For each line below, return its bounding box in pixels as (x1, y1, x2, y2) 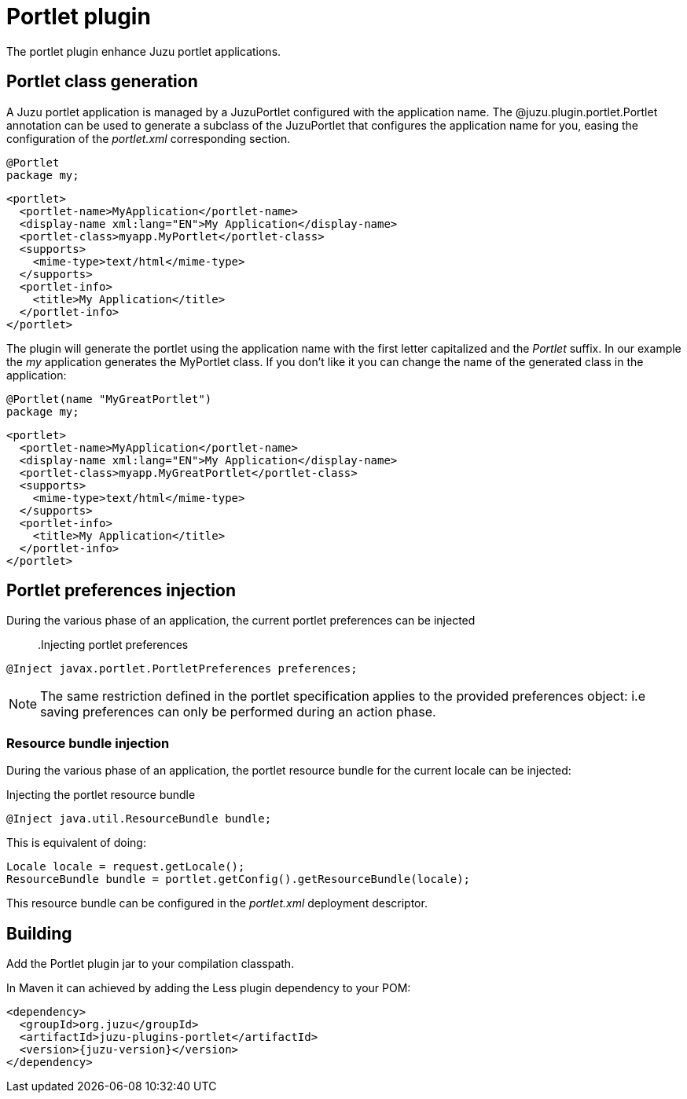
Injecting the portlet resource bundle (6, 788, 196, 802)
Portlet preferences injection (6, 581, 236, 601)
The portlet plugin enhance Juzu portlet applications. (6, 44, 281, 58)
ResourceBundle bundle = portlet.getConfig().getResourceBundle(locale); (6, 873, 471, 886)
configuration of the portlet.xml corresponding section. (6, 131, 291, 145)
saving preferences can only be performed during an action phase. (40, 704, 436, 720)
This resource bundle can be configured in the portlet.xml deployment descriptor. (6, 896, 428, 910)
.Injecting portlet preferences (38, 638, 189, 652)
